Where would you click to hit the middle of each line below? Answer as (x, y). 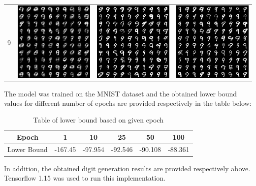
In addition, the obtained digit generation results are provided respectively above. (127, 168)
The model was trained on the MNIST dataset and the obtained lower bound (121, 93)
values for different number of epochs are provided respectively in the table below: (128, 103)
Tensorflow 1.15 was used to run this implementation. (85, 178)
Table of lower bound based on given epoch (98, 120)
